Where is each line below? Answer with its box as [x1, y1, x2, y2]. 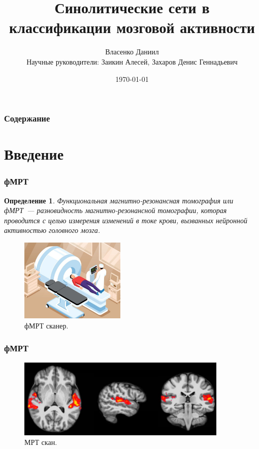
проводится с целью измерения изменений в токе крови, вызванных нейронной [4, 215, 247, 225]
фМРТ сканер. [24, 320, 69, 331]
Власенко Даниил [105, 46, 159, 57]
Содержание [4, 112, 50, 125]
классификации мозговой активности [9, 17, 255, 38]
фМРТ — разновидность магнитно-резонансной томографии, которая [4, 205, 227, 216]
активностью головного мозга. [4, 225, 100, 235]
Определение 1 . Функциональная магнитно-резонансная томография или [4, 195, 234, 205]
